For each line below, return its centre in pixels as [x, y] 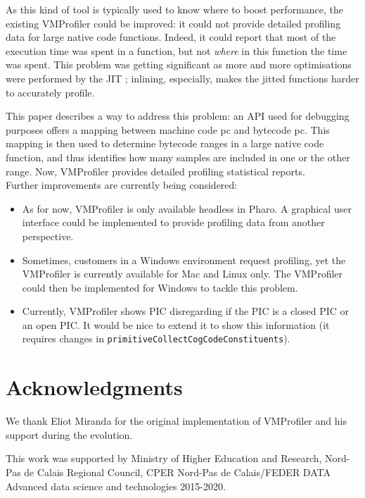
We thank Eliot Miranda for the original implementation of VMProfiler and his [176, 421]
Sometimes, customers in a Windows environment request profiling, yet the [184, 260]
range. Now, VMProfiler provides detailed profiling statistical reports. [155, 171]
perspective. [48, 236]
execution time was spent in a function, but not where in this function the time [177, 50]
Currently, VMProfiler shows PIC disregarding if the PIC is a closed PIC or [186, 311]
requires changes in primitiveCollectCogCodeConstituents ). [156, 338]
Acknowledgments [94, 387]
